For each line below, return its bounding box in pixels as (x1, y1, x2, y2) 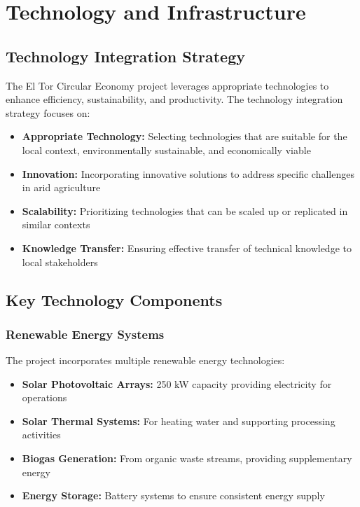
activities (22, 427, 61, 442)
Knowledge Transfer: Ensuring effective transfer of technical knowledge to (22, 240, 352, 255)
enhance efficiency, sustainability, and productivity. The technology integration (6, 92, 343, 106)
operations (22, 390, 67, 405)
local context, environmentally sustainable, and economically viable (22, 142, 311, 157)
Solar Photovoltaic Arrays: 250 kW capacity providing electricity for (22, 376, 332, 391)
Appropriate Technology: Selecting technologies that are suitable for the (22, 129, 347, 144)
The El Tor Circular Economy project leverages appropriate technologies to (6, 78, 329, 92)
